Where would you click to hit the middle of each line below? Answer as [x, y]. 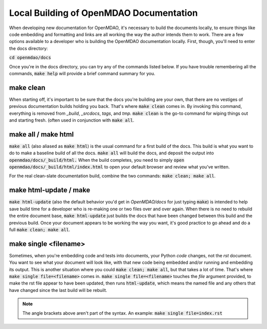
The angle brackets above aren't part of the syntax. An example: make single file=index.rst [122, 313]
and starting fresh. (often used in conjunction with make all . [72, 120]
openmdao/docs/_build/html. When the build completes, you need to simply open [97, 160]
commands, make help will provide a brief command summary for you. [82, 73]
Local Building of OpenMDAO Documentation [103, 13]
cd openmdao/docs [30, 58]
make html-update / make [50, 190]
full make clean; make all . [40, 230]
